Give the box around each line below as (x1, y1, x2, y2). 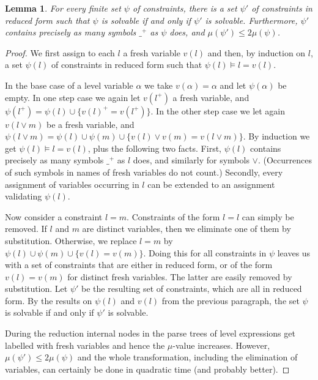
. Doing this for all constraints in (143, 246, 267, 259)
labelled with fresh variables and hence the (5, 338, 165, 351)
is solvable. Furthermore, (205, 13, 298, 26)
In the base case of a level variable (5, 78, 133, 91)
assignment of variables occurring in (5, 177, 139, 190)
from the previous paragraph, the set (161, 294, 300, 307)
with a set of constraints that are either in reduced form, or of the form (5, 258, 273, 271)
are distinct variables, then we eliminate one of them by (82, 222, 291, 235)
